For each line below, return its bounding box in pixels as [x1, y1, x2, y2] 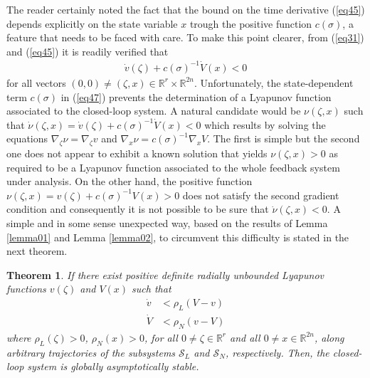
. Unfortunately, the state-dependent [194, 75, 354, 90]
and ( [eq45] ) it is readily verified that [6, 43, 169, 58]
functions [6, 281, 46, 296]
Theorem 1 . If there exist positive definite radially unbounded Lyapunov [6, 267, 324, 282]
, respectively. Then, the [225, 345, 329, 359]
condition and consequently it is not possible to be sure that [6, 201, 269, 216]
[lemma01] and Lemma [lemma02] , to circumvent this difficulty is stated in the [6, 229, 349, 244]
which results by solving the [204, 117, 326, 132]
